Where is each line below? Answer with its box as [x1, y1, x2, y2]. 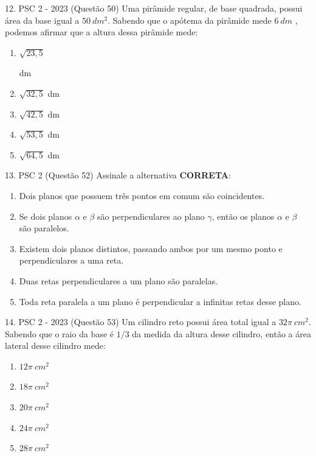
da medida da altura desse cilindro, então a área [132, 327, 311, 340]
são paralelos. [19, 222, 69, 234]
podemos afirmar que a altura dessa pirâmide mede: [5, 26, 198, 38]
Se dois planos [19, 209, 72, 222]
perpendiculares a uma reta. [19, 254, 124, 267]
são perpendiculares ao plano [97, 209, 205, 222]
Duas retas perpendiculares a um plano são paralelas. [19, 274, 218, 287]
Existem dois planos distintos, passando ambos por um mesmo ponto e [19, 242, 283, 254]
